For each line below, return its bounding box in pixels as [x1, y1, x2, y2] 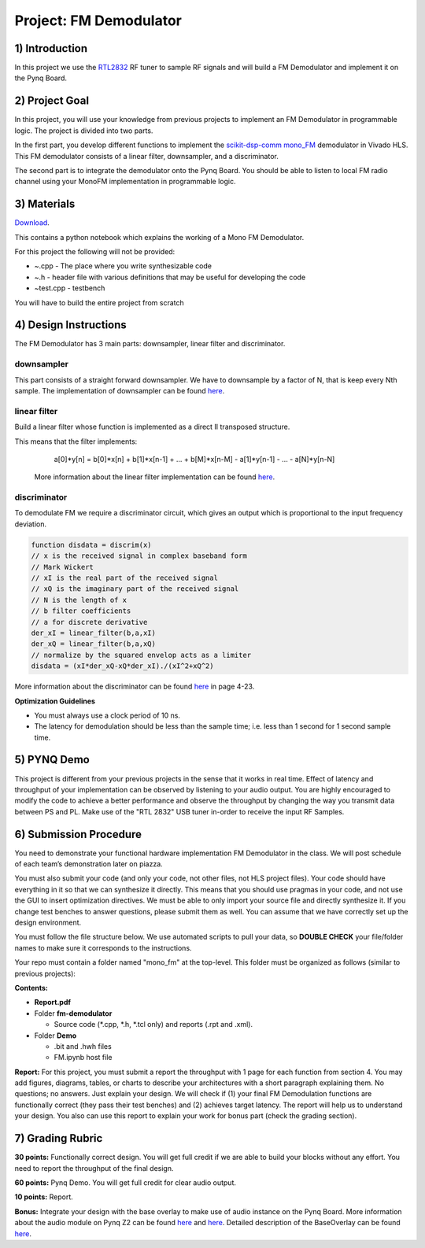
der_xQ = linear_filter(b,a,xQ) [31, 640, 157, 648]
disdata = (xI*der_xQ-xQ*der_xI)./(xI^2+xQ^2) [31, 662, 214, 670]
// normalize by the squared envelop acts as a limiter [31, 650, 252, 659]
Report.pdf [34, 998, 71, 1007]
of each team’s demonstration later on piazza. [14, 859, 163, 869]
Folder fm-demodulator [34, 1008, 113, 1018]
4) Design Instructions [14, 319, 128, 332]
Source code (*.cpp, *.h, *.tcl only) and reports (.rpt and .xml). [54, 1020, 253, 1029]
